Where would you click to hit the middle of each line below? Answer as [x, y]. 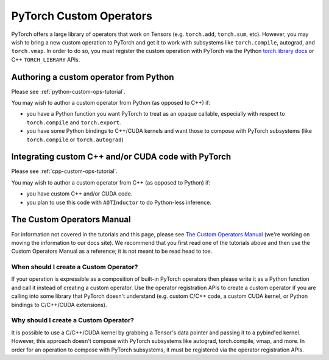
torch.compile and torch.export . [74, 122]
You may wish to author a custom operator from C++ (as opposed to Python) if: [111, 182]
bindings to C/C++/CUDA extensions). [59, 305]
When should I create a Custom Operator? [75, 267]
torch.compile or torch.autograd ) [75, 139]
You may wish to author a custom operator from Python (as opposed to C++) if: [111, 103]
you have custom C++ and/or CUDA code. [80, 194]
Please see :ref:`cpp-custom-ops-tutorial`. [65, 171]
